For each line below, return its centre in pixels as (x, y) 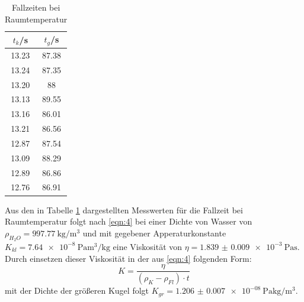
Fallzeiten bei (36, 7)
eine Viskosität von (148, 246)
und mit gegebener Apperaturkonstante (154, 233)
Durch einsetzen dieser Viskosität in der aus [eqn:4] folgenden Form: (128, 258)
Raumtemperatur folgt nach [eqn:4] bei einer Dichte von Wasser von (129, 221)
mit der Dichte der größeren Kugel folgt (77, 290)
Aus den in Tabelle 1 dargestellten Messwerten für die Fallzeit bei (124, 210)
